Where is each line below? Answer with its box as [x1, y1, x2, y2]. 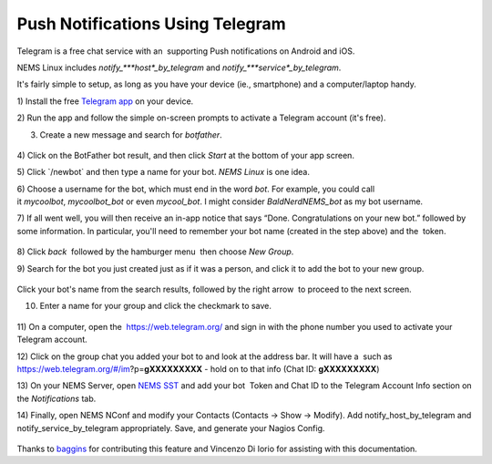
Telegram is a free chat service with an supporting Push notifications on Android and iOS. [16, 46, 355, 57]
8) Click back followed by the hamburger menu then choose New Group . [16, 246, 294, 257]
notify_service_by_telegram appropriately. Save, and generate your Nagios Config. [16, 422, 325, 433]
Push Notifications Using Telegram [16, 14, 286, 34]
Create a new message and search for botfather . [39, 129, 222, 140]
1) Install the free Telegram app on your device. [16, 96, 194, 107]
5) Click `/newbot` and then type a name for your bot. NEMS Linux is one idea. [16, 167, 310, 178]
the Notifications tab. [16, 393, 97, 404]
